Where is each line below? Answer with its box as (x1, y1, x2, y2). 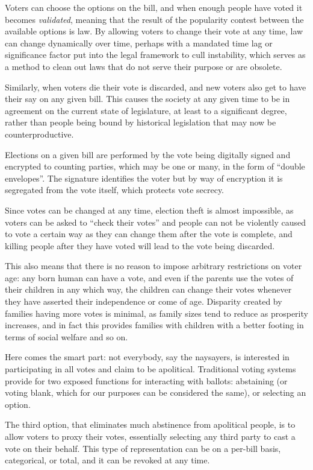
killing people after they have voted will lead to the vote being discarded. (5, 239, 275, 252)
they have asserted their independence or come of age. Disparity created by (5, 295, 282, 308)
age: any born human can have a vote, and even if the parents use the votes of (5, 271, 294, 284)
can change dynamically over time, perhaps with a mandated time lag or (5, 36, 273, 49)
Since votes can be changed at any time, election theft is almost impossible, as (5, 203, 294, 216)
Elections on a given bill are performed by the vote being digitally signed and (5, 148, 291, 160)
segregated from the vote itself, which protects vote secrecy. (5, 183, 225, 196)
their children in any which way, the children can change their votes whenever (5, 283, 292, 296)
